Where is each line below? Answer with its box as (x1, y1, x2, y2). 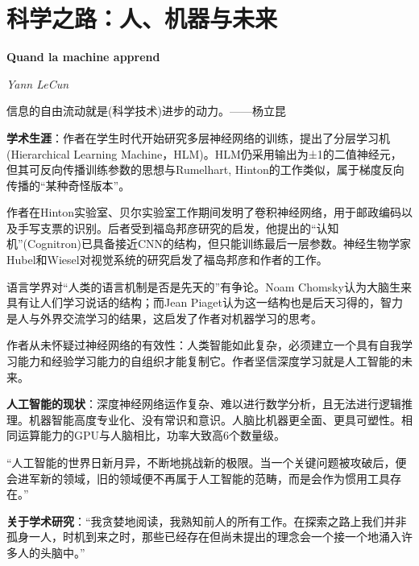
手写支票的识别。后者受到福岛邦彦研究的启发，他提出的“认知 (17, 219, 339, 236)
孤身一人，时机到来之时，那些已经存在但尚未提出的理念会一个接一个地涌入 (6, 528, 401, 545)
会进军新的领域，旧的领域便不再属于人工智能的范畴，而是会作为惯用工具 (6, 469, 390, 486)
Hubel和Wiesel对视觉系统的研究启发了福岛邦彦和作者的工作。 (6, 251, 328, 268)
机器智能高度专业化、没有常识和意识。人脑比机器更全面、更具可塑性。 (28, 411, 401, 428)
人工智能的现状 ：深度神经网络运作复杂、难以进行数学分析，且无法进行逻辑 (6, 395, 401, 412)
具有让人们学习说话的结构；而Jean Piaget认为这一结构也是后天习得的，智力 (6, 294, 403, 311)
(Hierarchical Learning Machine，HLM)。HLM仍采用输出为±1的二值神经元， (6, 145, 402, 162)
